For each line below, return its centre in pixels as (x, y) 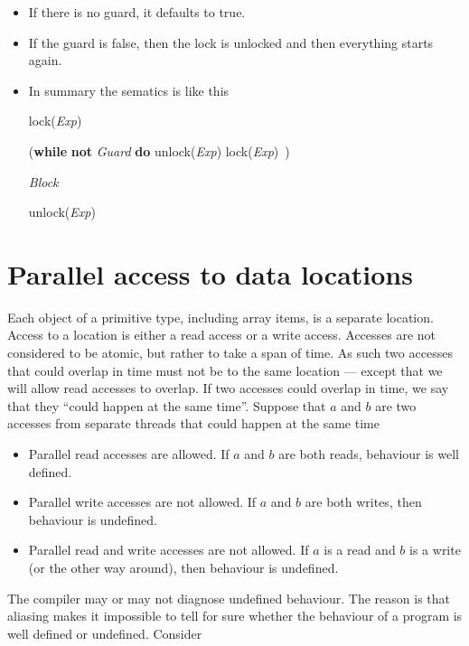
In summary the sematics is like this (129, 90)
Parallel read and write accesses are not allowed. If (169, 550)
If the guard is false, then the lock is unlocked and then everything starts (231, 42)
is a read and (360, 550)
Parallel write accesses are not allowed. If (142, 502)
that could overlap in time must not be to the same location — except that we (225, 370)
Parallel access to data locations (210, 273)
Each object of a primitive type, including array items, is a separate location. (220, 317)
